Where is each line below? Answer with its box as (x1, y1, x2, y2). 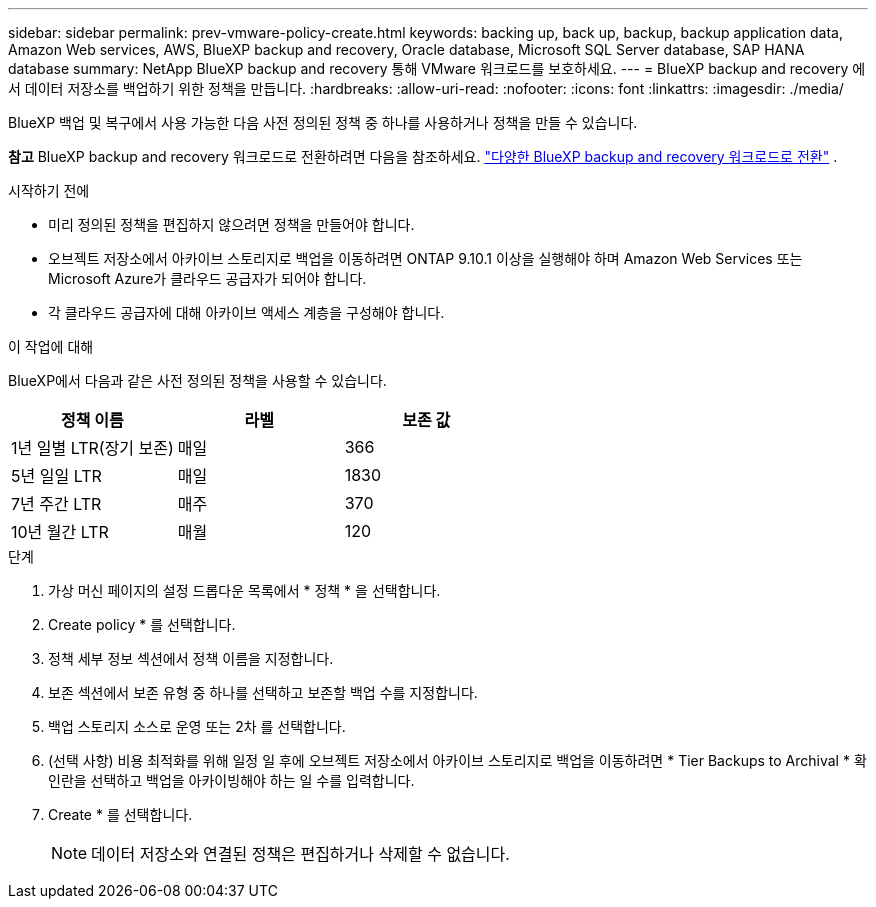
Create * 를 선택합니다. (48, 806, 193, 823)
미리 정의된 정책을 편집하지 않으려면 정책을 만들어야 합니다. (48, 216, 415, 233)
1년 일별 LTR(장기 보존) (11, 438, 174, 458)
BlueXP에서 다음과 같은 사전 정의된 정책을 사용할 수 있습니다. (8, 372, 387, 389)
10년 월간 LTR (11, 522, 109, 542)
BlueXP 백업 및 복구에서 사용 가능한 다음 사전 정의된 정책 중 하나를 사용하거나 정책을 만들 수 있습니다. (8, 114, 638, 131)
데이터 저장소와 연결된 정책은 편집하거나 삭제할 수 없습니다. (91, 844, 510, 864)
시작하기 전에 (8, 182, 90, 199)
